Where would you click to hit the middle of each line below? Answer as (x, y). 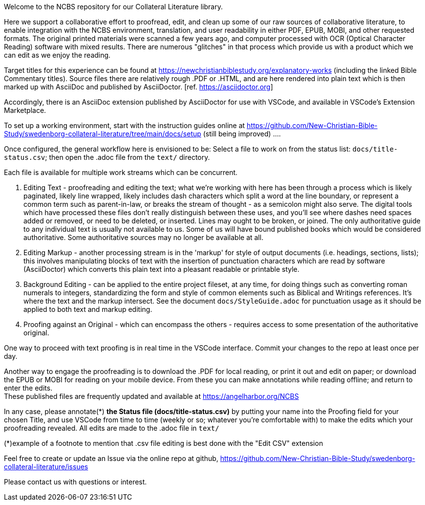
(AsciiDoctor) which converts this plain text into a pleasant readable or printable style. (161, 269)
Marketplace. (25, 110)
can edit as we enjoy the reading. (57, 55)
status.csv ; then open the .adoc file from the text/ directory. (107, 157)
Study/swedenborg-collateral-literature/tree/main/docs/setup (103, 134)
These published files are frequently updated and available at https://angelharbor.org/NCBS (151, 396)
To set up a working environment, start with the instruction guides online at (125, 125)
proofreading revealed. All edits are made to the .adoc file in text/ (112, 428)
